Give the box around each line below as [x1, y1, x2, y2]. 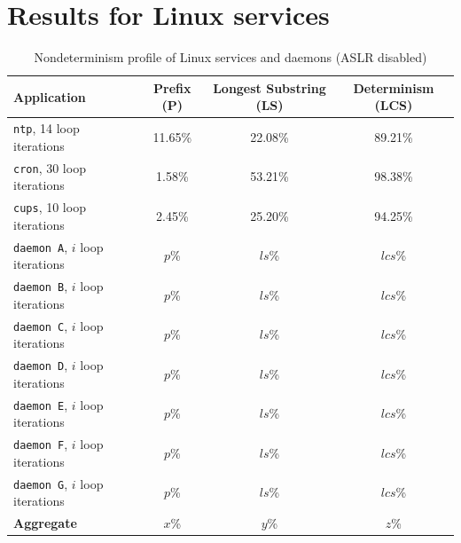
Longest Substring [213, 78, 326, 97]
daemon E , [13, 395, 68, 413]
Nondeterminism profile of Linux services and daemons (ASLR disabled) [34, 48, 427, 67]
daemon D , [13, 356, 68, 374]
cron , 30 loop [13, 158, 86, 177]
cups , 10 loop [13, 198, 86, 216]
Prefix [153, 78, 191, 97]
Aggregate [13, 514, 77, 532]
